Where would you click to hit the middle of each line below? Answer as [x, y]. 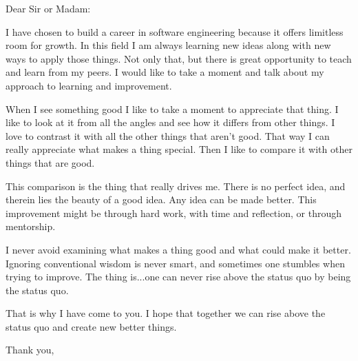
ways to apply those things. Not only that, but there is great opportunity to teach [179, 58]
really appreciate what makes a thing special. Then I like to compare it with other [179, 149]
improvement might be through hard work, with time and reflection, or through [173, 213]
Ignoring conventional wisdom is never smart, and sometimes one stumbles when [175, 263]
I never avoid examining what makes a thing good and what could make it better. [178, 249]
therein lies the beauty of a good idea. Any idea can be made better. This [161, 199]
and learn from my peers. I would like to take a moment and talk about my [165, 72]
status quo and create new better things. [91, 326]
